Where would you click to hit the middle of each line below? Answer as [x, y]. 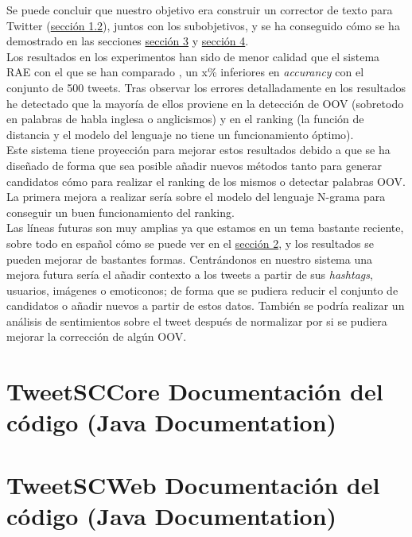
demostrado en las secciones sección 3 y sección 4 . [128, 41]
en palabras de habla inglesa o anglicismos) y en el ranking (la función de [185, 119]
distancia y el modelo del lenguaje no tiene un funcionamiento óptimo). [180, 134]
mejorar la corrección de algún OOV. [97, 336]
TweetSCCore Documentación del [195, 391]
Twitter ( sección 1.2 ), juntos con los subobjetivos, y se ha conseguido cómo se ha [203, 25]
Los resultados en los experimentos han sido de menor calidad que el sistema [193, 56]
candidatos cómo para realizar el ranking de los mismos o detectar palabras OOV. [206, 181]
